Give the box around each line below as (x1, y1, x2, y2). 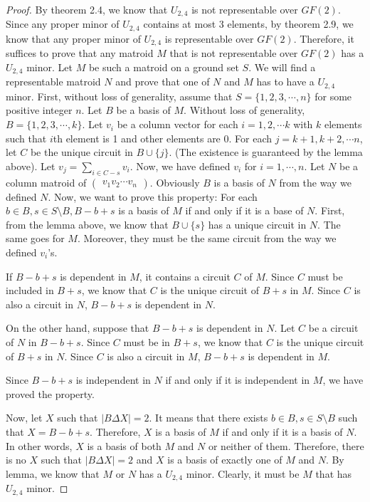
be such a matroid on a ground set (88, 59, 239, 74)
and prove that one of (115, 74, 210, 89)
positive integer (6, 103, 73, 117)
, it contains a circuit (139, 268, 231, 283)
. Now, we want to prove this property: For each (48, 189, 258, 204)
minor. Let (26, 59, 73, 74)
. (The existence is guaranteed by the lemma (169, 145, 363, 160)
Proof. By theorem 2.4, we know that (6, 2, 168, 16)
